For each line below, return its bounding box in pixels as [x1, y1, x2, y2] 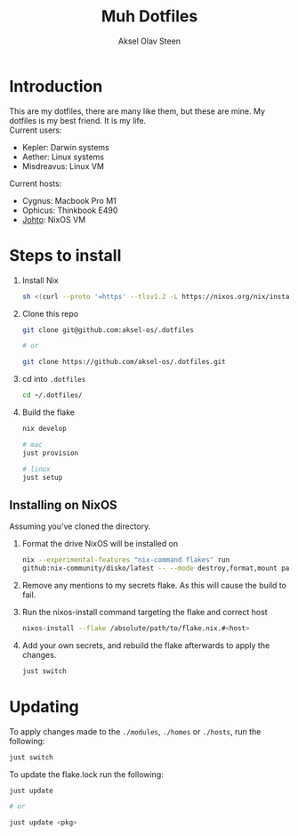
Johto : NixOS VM [21, 214, 86, 224]
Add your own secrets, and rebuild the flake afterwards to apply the [21, 639, 270, 651]
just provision [21, 448, 79, 458]
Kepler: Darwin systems [21, 142, 109, 152]
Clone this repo [21, 308, 78, 319]
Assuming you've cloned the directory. [9, 521, 151, 532]
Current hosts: [9, 178, 62, 189]
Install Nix [21, 274, 60, 286]
